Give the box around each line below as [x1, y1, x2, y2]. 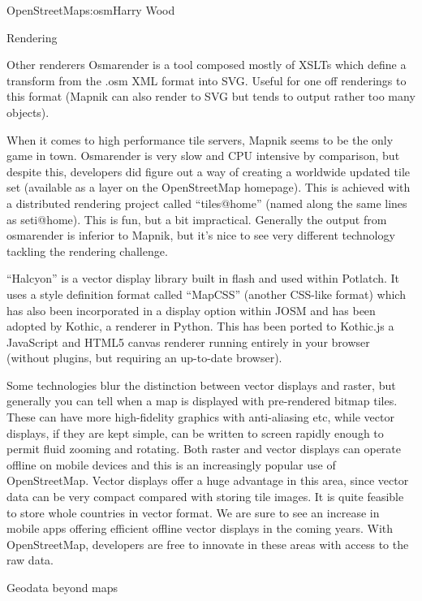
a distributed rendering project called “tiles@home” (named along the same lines [6, 194, 407, 211]
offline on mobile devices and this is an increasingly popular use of [6, 456, 336, 473]
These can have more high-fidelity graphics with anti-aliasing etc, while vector [6, 409, 394, 426]
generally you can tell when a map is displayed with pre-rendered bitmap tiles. [6, 392, 398, 409]
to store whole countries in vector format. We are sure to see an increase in [6, 504, 380, 521]
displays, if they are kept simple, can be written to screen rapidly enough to [6, 424, 384, 441]
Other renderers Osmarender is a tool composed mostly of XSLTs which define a [6, 56, 407, 73]
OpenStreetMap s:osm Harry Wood [6, 2, 175, 18]
